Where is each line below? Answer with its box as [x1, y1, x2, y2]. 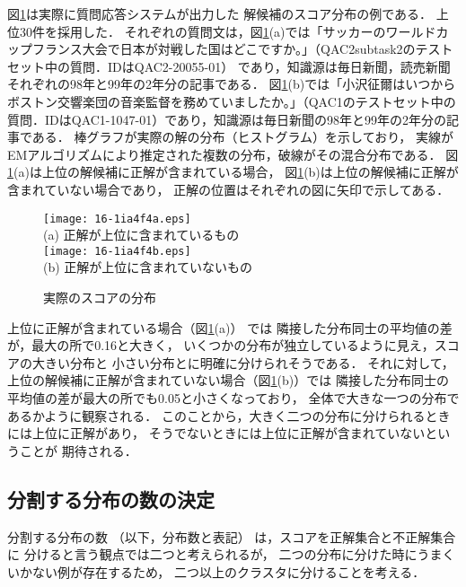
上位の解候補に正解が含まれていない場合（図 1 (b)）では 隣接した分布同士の [7, 371, 449, 390]
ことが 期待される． [19, 441, 137, 460]
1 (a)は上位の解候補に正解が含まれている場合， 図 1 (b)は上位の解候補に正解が [7, 162, 459, 181]
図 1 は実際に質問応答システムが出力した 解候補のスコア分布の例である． [7, 4, 433, 22]
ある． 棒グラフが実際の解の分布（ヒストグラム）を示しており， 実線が [31, 127, 453, 146]
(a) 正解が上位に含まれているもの [43, 225, 240, 244]
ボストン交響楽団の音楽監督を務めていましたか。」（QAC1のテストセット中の [7, 92, 456, 110]
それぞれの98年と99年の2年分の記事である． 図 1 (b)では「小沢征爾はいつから [7, 74, 456, 93]
